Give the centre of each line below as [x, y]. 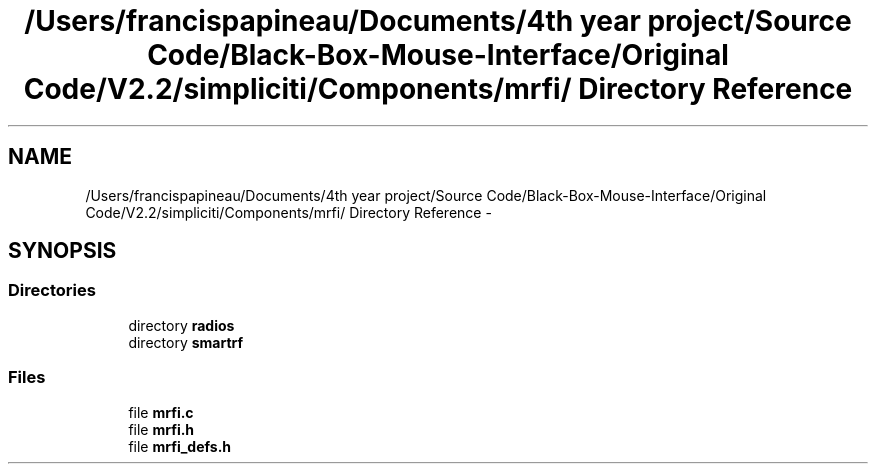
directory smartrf [186, 342]
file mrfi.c [161, 412]
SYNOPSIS [62, 251]
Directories [52, 290]
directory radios [181, 325]
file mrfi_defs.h [180, 446]
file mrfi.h [161, 429]
